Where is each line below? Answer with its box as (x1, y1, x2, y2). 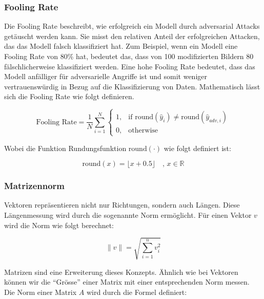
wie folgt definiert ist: (164, 142, 231, 153)
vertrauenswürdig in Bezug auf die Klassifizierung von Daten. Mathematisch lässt (4, 81, 260, 91)
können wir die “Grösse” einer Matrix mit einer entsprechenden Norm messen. (4, 276, 250, 287)
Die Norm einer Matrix (4, 286, 77, 297)
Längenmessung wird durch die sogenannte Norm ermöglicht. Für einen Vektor (4, 209, 252, 220)
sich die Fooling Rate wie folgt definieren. (4, 91, 134, 102)
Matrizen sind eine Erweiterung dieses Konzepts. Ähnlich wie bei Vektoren (4, 266, 238, 277)
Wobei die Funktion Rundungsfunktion (4, 142, 127, 153)
